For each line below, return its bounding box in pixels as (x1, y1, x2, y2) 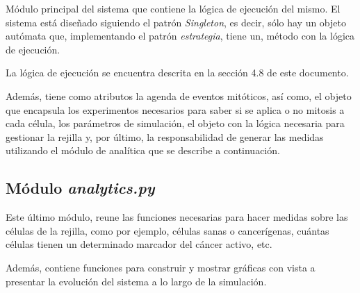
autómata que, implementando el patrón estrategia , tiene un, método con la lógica (6, 28, 354, 43)
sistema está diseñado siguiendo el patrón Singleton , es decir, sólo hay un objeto (6, 15, 346, 29)
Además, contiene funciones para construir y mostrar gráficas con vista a (6, 260, 316, 274)
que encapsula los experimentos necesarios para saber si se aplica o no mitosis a (6, 102, 345, 117)
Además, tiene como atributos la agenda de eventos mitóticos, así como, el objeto (6, 88, 352, 103)
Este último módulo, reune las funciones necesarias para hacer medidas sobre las (6, 210, 348, 224)
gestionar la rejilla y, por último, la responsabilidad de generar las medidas (6, 129, 324, 144)
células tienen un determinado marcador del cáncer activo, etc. (6, 237, 272, 251)
